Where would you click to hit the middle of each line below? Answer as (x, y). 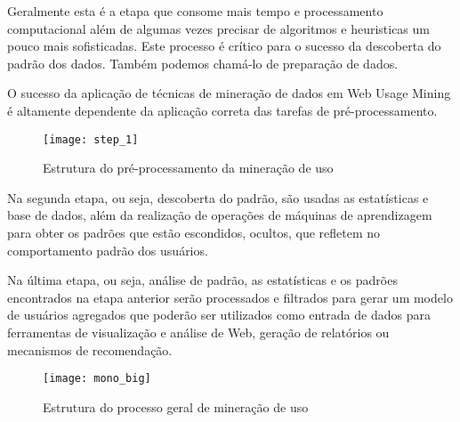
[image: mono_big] (97, 379)
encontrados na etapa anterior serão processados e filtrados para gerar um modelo (230, 297)
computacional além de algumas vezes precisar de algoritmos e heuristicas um (218, 28)
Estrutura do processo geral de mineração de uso (176, 406)
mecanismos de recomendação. (90, 349)
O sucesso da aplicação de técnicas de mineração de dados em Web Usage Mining (229, 93)
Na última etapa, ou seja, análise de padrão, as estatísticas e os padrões (202, 280)
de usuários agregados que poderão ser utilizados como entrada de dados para (219, 315)
